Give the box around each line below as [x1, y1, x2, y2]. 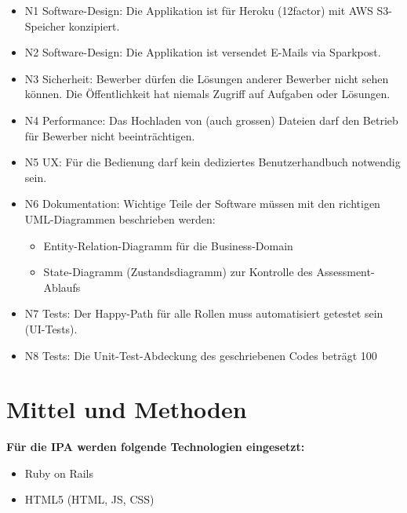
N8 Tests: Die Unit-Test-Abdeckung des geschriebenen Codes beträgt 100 [24, 347, 377, 363]
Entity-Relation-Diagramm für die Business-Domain [43, 237, 293, 253]
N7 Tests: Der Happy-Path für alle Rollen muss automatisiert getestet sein [24, 305, 383, 322]
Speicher [24, 17, 66, 34]
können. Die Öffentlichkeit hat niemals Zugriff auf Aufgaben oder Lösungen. [24, 85, 391, 102]
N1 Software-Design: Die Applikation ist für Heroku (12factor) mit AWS [24, 2, 373, 18]
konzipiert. [68, 17, 120, 34]
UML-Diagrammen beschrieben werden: [24, 210, 216, 227]
